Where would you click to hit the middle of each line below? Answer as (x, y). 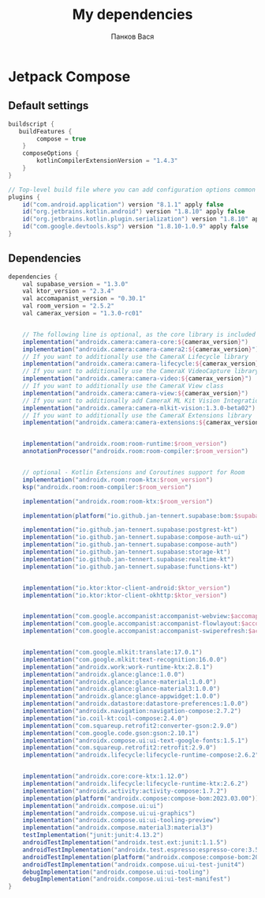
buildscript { (32, 124)
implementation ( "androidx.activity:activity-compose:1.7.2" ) (125, 791)
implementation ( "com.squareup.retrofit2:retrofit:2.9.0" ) (119, 748)
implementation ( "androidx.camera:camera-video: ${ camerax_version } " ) (137, 379)
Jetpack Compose (69, 76)
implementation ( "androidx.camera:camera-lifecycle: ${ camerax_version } (141, 364)
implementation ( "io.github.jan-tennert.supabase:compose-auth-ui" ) (135, 538)
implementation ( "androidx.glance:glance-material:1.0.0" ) (119, 681)
